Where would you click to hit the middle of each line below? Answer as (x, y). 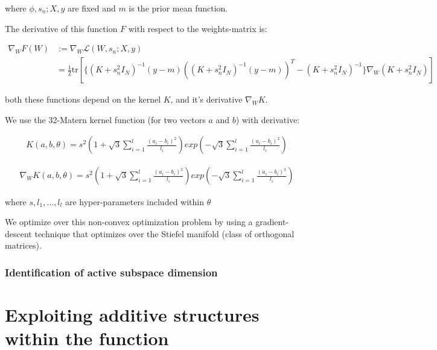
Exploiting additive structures (132, 314)
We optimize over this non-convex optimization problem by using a (129, 222)
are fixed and (91, 8)
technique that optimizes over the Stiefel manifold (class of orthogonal (164, 233)
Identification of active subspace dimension (111, 272)
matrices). (23, 245)
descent (18, 233)
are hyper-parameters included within (135, 201)
